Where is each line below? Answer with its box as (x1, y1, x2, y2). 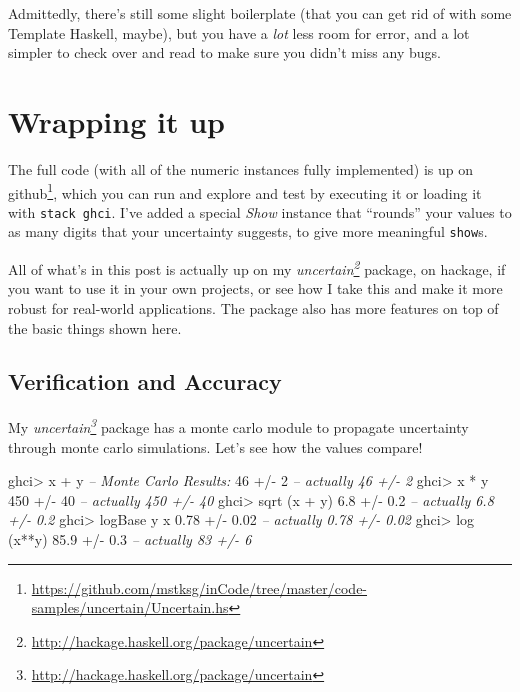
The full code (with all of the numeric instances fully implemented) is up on (8, 158, 473, 179)
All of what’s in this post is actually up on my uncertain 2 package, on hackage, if (8, 256, 506, 279)
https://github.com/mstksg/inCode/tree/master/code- (31, 577, 368, 598)
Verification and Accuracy (8, 366, 282, 397)
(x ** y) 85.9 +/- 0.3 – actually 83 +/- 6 (8, 528, 252, 549)
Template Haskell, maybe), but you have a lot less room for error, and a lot (8, 22, 470, 43)
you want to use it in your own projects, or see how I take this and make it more (8, 278, 503, 299)
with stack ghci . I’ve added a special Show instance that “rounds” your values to (8, 201, 512, 222)
